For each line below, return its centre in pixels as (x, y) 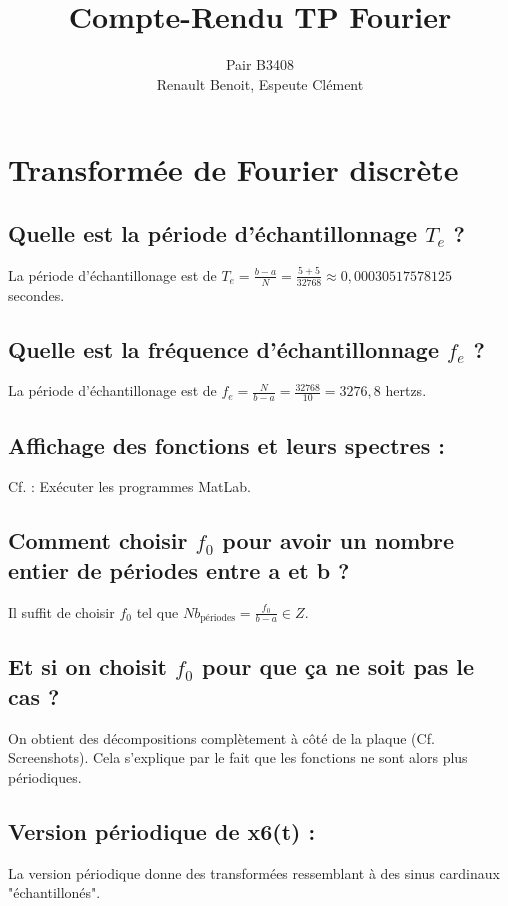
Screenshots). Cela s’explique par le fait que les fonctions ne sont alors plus (238, 757)
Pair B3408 (260, 64)
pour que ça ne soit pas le (338, 666)
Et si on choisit (87, 666)
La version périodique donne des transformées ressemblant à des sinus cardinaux (254, 872)
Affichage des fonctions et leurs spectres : (226, 444)
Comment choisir (98, 540)
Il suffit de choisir (61, 611)
